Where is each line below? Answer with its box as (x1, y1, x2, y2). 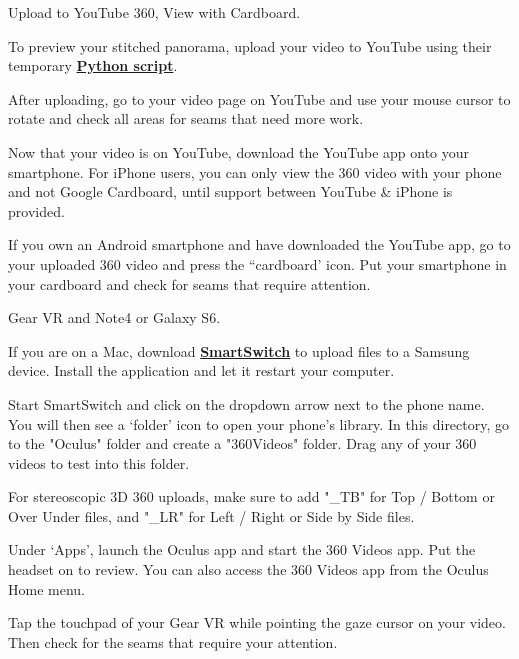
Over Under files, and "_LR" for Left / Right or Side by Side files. (8, 505, 415, 526)
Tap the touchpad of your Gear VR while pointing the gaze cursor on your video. (8, 612, 506, 633)
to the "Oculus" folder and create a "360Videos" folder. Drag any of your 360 (8, 433, 477, 454)
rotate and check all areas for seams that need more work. (8, 108, 364, 129)
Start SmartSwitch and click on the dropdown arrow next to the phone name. (8, 393, 485, 414)
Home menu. (8, 578, 85, 599)
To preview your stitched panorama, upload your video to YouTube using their (8, 35, 492, 56)
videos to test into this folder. (8, 452, 190, 473)
